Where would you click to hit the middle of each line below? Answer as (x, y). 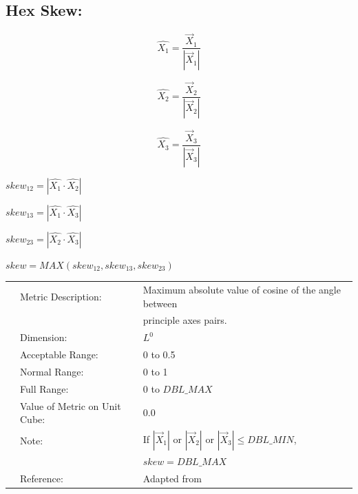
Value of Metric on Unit (71, 405)
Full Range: (44, 388)
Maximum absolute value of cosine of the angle (242, 289)
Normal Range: (52, 371)
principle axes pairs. (185, 320)
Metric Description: (61, 296)
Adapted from (172, 478)
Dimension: (44, 337)
